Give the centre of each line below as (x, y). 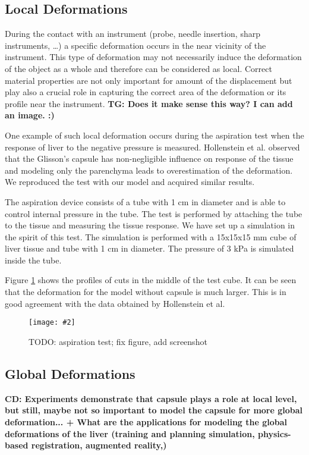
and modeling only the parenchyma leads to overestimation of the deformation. (149, 170)
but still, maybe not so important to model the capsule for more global (154, 410)
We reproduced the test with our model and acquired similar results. (130, 182)
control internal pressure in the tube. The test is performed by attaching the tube (154, 213)
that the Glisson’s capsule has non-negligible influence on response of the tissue (149, 159)
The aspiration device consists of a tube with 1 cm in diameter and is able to (145, 201)
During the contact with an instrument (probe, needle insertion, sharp (133, 34)
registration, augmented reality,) (99, 445)
